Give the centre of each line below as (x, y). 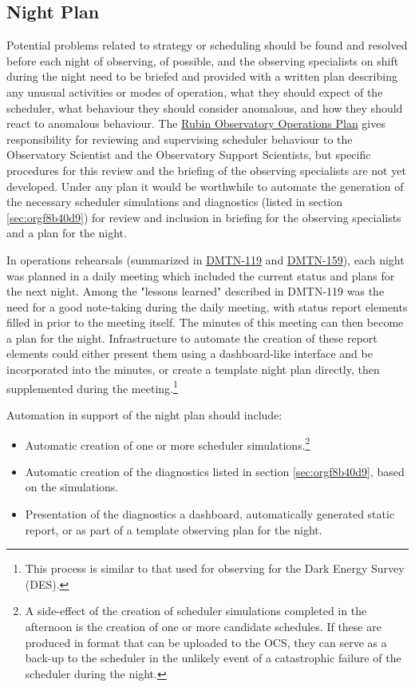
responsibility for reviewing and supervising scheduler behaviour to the (180, 139)
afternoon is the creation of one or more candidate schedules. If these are (203, 626)
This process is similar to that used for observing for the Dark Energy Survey (215, 568)
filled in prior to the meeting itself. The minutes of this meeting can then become (205, 322)
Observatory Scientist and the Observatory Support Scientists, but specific (189, 155)
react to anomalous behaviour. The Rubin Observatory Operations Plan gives (196, 123)
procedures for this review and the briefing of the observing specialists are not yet (206, 170)
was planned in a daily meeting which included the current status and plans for (201, 275)
